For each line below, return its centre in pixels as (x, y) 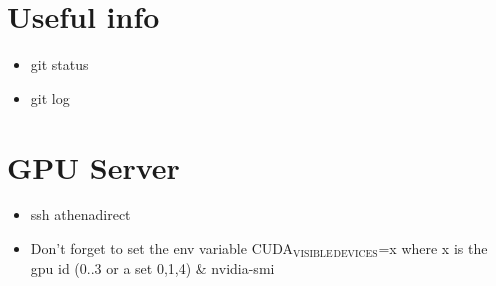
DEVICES (355, 254)
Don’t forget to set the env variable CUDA (162, 248)
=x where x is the (433, 248)
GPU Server (93, 166)
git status (59, 64)
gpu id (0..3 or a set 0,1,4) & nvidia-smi (152, 267)
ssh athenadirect (80, 214)
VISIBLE (313, 254)
